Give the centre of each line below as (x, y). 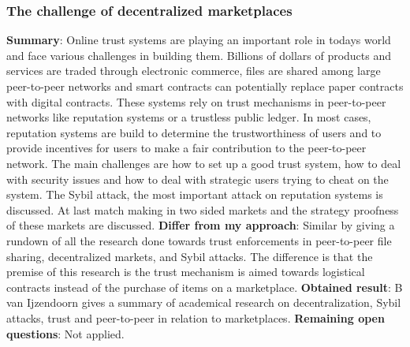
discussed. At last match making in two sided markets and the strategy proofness (203, 209)
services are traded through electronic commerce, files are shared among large (194, 71)
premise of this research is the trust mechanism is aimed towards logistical (186, 272)
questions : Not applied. (65, 333)
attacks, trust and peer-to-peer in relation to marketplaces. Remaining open (196, 317)
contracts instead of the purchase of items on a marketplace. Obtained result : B (205, 287)
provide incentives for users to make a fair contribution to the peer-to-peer (186, 148)
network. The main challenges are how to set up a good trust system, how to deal (204, 163)
